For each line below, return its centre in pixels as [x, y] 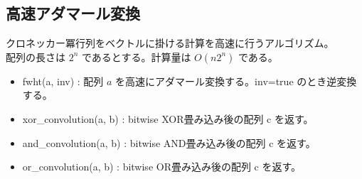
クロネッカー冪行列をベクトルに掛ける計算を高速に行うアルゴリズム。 [170, 43]
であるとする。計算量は [137, 56]
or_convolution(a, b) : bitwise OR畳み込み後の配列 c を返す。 [162, 167]
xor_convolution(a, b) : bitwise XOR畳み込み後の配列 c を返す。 [168, 118]
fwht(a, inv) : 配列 [63, 81]
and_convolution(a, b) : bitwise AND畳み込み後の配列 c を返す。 [169, 142]
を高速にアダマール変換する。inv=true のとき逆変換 [236, 81]
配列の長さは [36, 56]
